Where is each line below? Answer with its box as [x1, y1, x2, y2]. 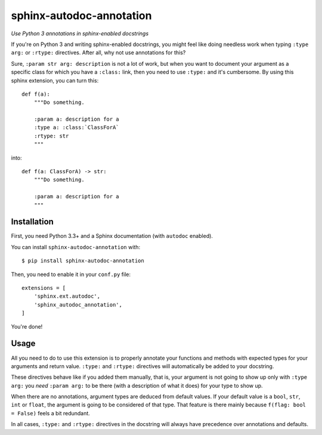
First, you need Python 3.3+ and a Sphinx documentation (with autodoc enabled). [11, 232, 213, 240]
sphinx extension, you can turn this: [11, 76, 99, 84]
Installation [11, 217, 54, 227]
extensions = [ [21, 284, 66, 292]
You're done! [11, 323, 43, 330]
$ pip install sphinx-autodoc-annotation [21, 258, 144, 264]
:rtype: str [33, 132, 69, 139]
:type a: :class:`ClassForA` [33, 124, 119, 131]
